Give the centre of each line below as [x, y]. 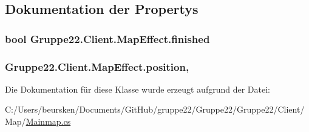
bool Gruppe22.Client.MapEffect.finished [107, 38]
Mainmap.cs [48, 121]
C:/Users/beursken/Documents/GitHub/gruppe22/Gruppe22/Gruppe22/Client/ [155, 109]
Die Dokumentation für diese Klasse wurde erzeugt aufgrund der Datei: [138, 89]
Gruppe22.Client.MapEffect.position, [97, 66]
